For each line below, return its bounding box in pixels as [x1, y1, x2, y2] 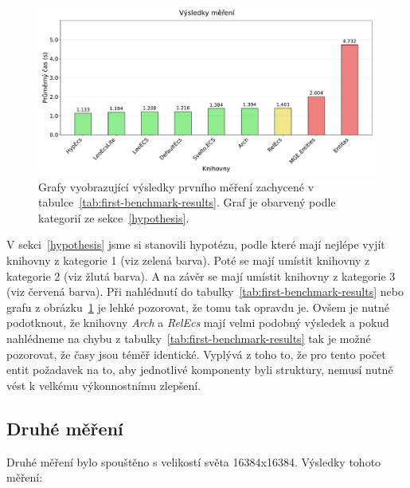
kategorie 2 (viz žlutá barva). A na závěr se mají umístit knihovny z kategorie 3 [6, 267, 396, 284]
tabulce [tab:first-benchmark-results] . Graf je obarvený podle [38, 194, 336, 211]
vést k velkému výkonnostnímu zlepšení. [6, 376, 201, 393]
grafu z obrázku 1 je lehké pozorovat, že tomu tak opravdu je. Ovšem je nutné [6, 298, 389, 315]
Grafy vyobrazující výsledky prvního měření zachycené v [38, 178, 314, 195]
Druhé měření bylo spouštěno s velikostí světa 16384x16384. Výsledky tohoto [6, 453, 381, 470]
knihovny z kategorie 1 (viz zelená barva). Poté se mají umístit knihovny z [6, 251, 370, 268]
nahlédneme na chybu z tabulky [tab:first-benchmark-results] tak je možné [6, 329, 371, 346]
